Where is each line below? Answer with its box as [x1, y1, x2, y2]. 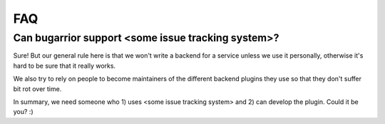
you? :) [13, 108, 34, 116]
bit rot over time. [13, 84, 62, 93]
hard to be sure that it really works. [13, 61, 116, 70]
